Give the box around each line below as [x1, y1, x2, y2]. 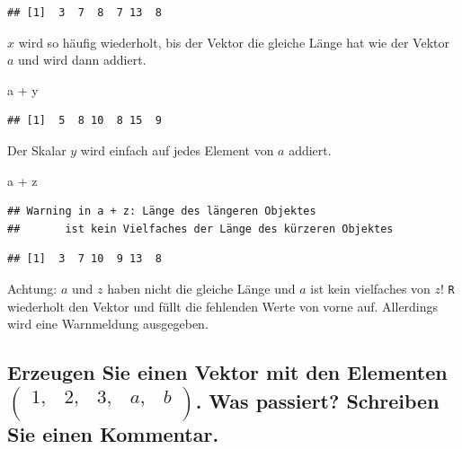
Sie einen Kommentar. [7, 419, 219, 447]
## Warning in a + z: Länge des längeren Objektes [7, 205, 316, 218]
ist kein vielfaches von [310, 278, 431, 297]
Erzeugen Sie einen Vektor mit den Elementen [7, 358, 448, 386]
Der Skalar [7, 140, 67, 159]
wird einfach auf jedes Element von [80, 140, 274, 159]
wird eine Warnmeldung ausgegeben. [7, 314, 209, 333]
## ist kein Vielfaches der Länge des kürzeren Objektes [7, 222, 394, 235]
